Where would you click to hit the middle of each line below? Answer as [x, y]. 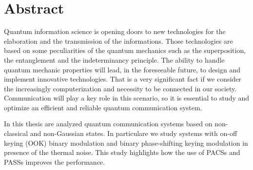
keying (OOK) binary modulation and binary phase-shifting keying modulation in [126, 143]
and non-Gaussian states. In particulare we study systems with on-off [134, 133]
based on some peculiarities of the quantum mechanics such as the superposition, [125, 50]
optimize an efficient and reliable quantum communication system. [103, 107]
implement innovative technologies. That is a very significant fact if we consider [123, 79]
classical [16, 133]
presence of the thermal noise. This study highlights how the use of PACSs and [122, 152]
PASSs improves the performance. [54, 161]
